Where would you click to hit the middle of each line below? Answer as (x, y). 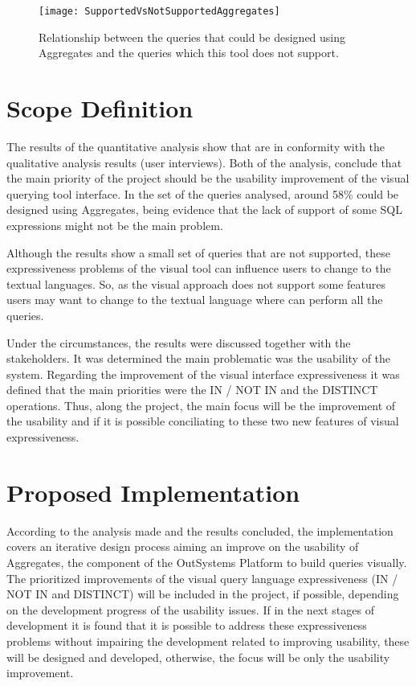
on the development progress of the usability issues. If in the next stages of (190, 609)
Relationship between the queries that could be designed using (192, 37)
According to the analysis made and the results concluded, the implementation (200, 530)
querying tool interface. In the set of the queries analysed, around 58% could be (203, 193)
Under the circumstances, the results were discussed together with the (179, 342)
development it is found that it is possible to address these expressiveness (187, 625)
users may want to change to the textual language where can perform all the (195, 300)
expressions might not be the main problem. (115, 225)
